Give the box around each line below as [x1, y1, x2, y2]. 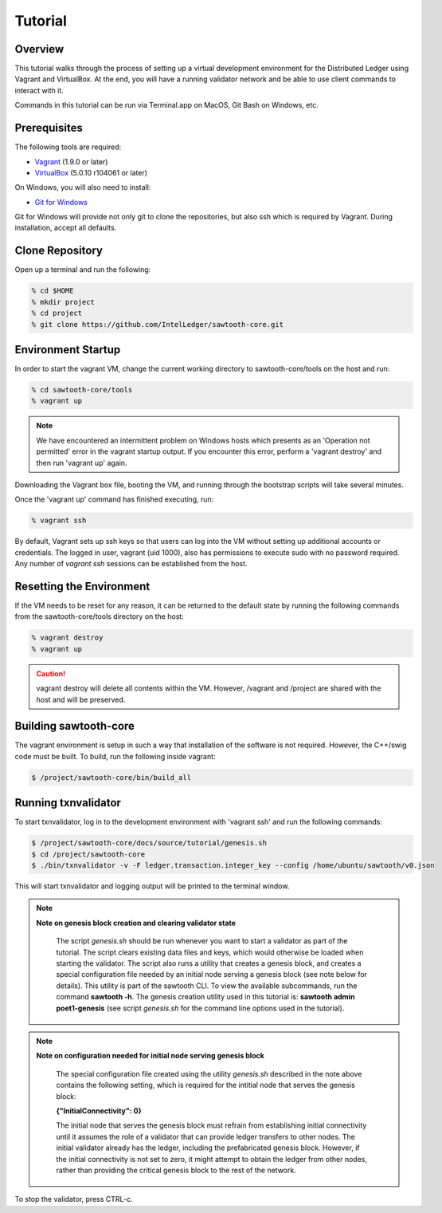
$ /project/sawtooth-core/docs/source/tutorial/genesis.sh [31, 838, 267, 848]
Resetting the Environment [14, 579, 151, 593]
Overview [14, 42, 65, 56]
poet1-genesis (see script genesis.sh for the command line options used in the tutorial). [56, 1003, 345, 1013]
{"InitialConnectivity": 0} [56, 1105, 143, 1116]
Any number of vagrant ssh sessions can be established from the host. [14, 559, 248, 569]
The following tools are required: [14, 142, 122, 152]
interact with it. [14, 85, 64, 95]
